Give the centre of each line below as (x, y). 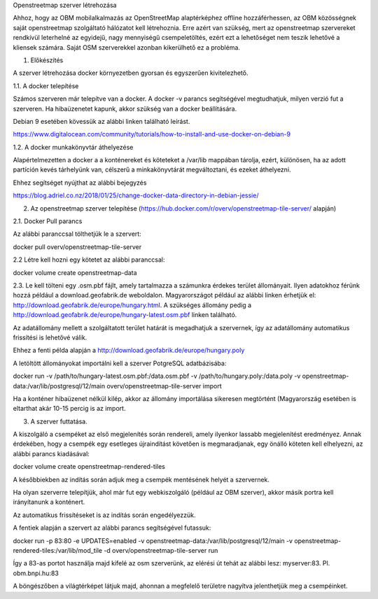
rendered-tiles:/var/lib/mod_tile (58, 550)
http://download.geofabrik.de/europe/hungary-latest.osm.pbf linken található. (125, 315)
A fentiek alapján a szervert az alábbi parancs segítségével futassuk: (112, 528)
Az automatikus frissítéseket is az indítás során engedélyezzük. (104, 515)
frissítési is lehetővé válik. (50, 337)
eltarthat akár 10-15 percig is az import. (69, 409)
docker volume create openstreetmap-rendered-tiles (89, 467)
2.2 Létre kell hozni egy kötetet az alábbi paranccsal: (89, 260)
